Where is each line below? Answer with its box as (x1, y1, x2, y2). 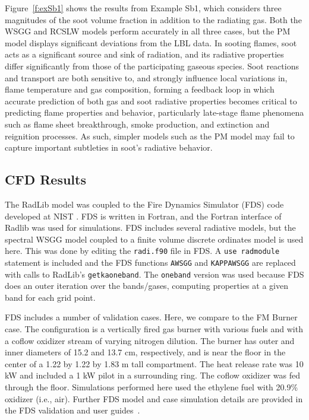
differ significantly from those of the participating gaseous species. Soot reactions (5, 59, 299, 72)
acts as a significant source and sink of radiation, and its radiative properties (5, 48, 284, 61)
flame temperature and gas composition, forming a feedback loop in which (5, 83, 275, 96)
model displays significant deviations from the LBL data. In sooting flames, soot (5, 36, 297, 49)
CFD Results (5, 170, 86, 189)
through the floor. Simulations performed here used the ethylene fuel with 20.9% (5, 381, 298, 393)
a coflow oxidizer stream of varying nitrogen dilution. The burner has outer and (5, 334, 295, 346)
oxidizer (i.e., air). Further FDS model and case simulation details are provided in (5, 392, 303, 405)
